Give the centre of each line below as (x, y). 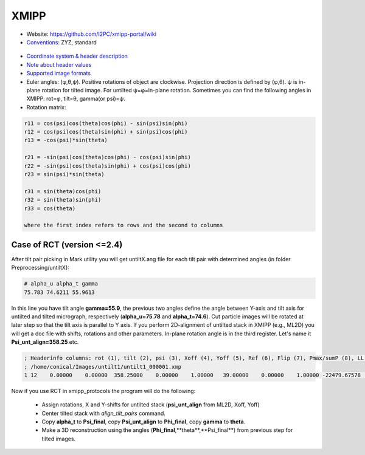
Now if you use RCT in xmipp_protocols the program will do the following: (103, 391)
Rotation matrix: (46, 107)
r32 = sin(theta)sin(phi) (63, 200)
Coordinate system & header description (77, 56)
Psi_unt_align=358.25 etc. (45, 342)
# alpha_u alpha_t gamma (61, 284)
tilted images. (59, 439)
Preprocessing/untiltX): (40, 268)
